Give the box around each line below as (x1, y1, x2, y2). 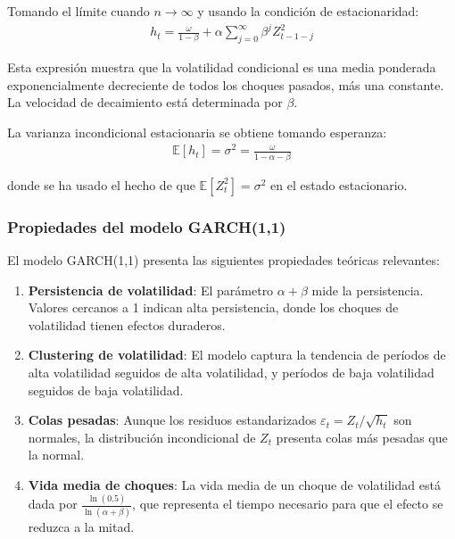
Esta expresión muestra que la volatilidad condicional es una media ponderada (7, 57, 436, 76)
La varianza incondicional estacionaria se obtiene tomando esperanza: (7, 122, 387, 141)
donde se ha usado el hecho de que (7, 175, 195, 194)
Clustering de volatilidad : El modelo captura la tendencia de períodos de (28, 345, 446, 364)
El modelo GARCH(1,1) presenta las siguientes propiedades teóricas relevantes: (7, 250, 440, 269)
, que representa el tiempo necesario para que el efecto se (132, 494, 443, 513)
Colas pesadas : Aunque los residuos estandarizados (28, 410, 317, 429)
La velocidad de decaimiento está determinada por (7, 93, 283, 112)
